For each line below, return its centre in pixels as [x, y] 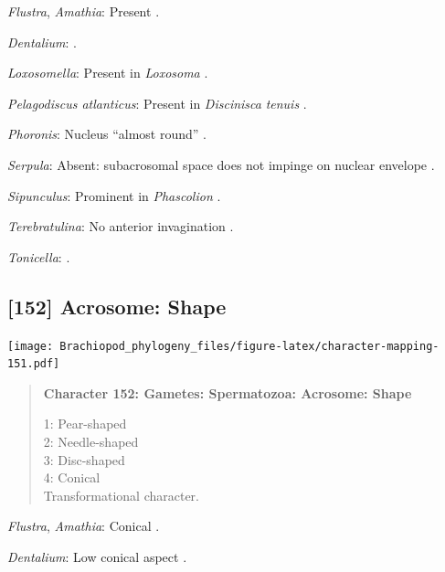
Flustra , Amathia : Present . [84, 11]
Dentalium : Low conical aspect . [97, 557]
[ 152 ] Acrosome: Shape [117, 306]
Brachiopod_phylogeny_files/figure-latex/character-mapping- [249, 346]
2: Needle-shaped [91, 442]
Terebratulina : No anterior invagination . [121, 226]
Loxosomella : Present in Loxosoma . [108, 73]
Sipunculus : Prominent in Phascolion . [114, 195]
